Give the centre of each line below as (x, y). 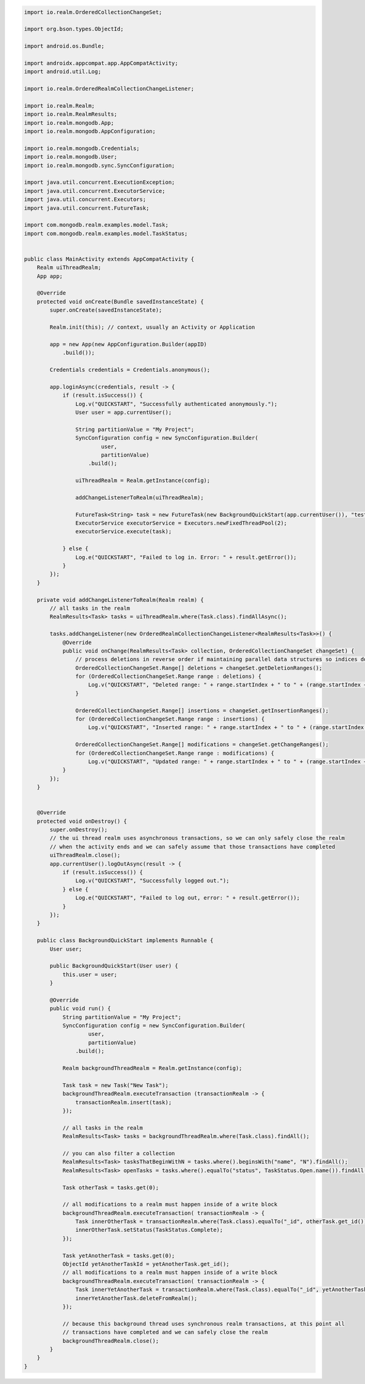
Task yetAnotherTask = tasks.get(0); (119, 1256)
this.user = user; (90, 974)
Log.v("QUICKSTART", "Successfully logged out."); (152, 881)
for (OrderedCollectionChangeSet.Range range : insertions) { (170, 719)
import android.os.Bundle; (64, 46)
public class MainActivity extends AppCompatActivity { (109, 259)
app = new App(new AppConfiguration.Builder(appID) (128, 344)
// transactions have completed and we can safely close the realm (165, 1332)
